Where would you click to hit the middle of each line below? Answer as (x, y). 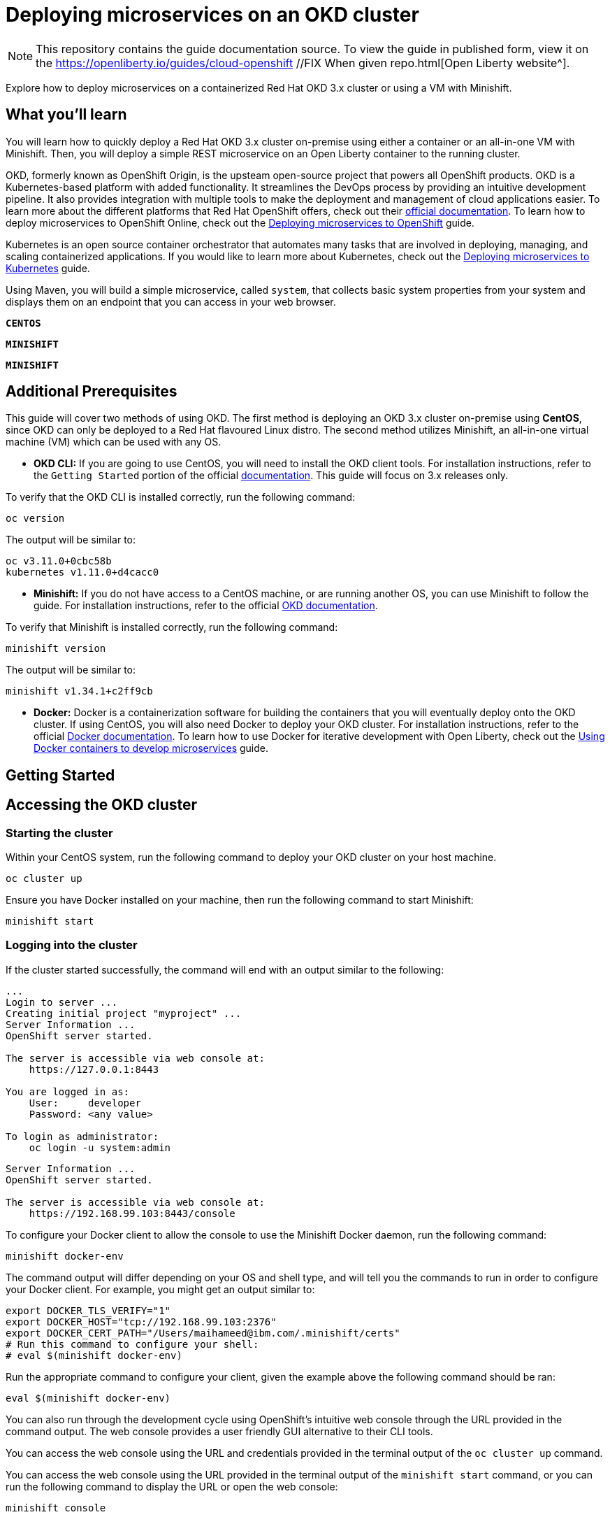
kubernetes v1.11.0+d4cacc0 (82, 572)
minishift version (56, 649)
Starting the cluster (59, 833)
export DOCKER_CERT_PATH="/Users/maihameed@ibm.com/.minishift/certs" (203, 1333)
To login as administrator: (82, 1136)
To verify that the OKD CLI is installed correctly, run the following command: (181, 497)
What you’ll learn (66, 115)
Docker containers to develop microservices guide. (151, 748)
